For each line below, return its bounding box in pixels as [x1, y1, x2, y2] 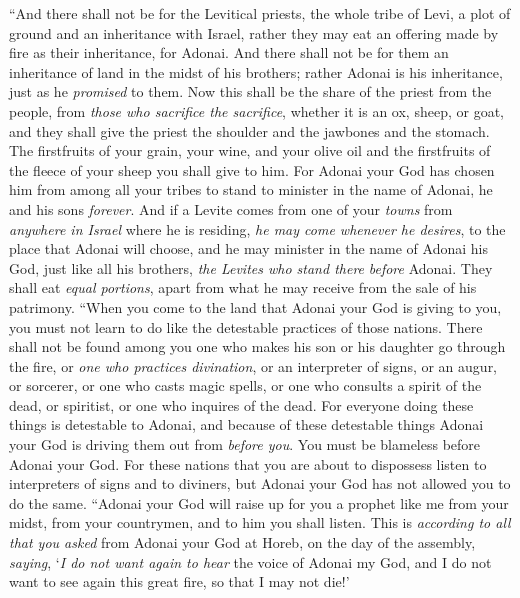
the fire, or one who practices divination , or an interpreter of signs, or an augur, [9, 355, 498, 376]
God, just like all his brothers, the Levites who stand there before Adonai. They [9, 257, 493, 278]
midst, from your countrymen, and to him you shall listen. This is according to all [9, 512, 511, 533]
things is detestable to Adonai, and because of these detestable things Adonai [9, 414, 484, 435]
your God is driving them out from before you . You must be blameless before [9, 434, 481, 455]
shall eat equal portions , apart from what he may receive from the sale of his [9, 277, 477, 298]
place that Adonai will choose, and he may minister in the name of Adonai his [9, 238, 488, 259]
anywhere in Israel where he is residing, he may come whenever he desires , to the [9, 218, 506, 239]
